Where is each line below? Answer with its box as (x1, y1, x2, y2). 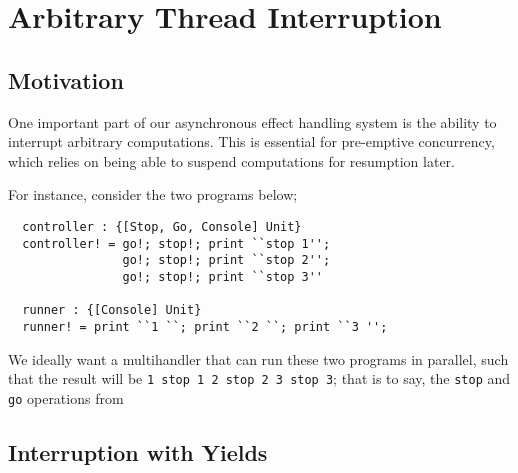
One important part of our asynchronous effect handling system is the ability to (8, 111, 497, 132)
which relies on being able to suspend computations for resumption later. (8, 150, 456, 171)
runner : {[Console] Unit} (22, 303, 202, 318)
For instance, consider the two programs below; (8, 184, 298, 205)
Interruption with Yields (8, 436, 268, 467)
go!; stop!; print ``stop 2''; (122, 253, 331, 268)
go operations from (8, 387, 124, 408)
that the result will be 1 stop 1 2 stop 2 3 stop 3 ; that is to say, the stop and (8, 368, 511, 389)
